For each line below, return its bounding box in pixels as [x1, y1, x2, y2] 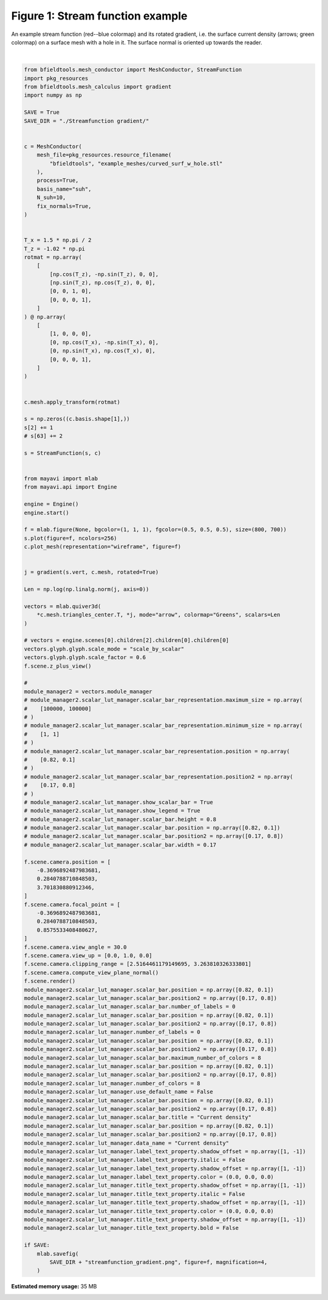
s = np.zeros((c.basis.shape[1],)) [24, 416, 130, 422]
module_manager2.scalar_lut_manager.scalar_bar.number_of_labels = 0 [24, 1003, 236, 1010]
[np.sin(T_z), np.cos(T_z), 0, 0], [49, 279, 156, 286]
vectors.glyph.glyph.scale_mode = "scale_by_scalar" [24, 645, 185, 652]
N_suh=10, [36, 194, 66, 201]
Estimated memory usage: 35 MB [11, 1283, 97, 1290]
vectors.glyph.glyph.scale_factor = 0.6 [24, 654, 146, 661]
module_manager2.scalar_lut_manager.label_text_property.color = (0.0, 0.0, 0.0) [24, 1173, 275, 1181]
